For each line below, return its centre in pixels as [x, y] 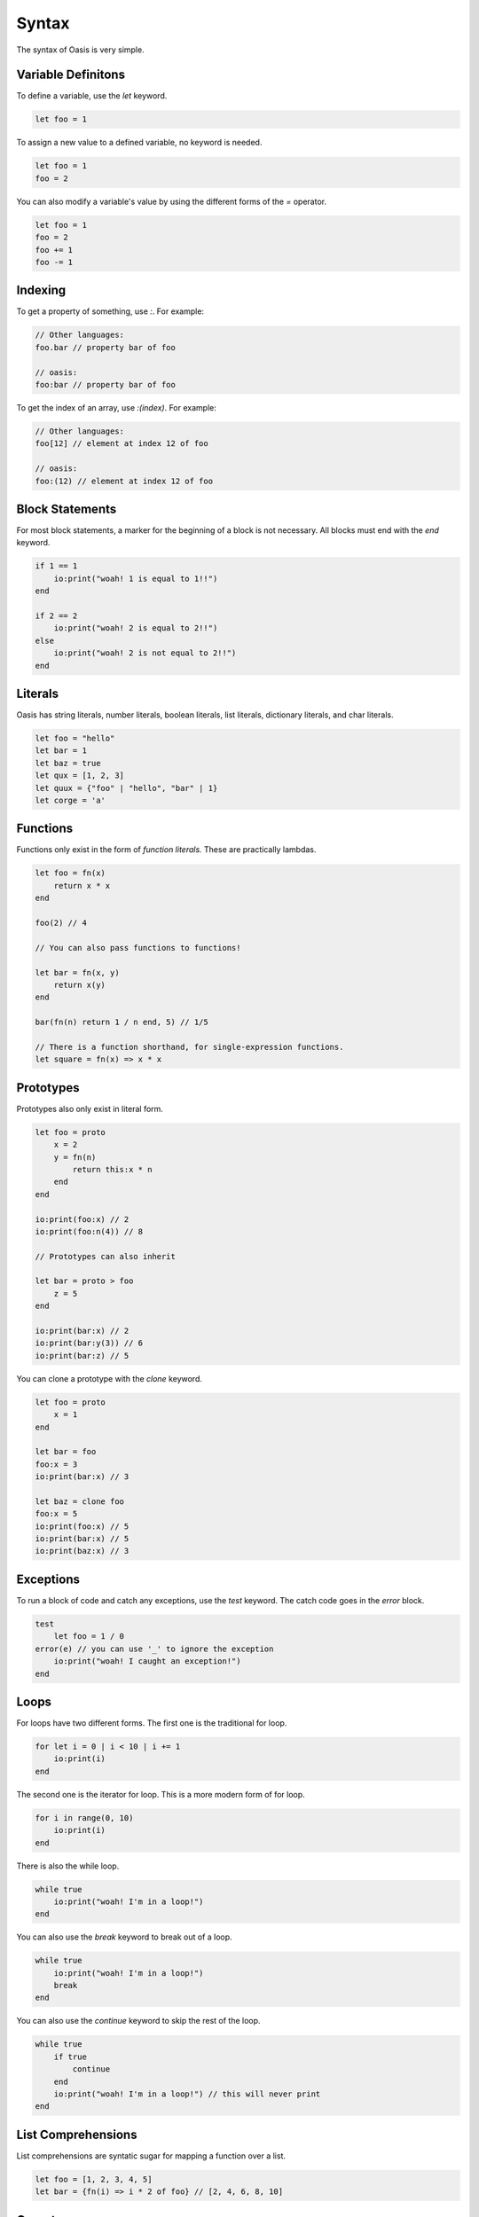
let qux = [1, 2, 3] [79, 776]
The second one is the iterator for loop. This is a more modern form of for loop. [161, 1794]
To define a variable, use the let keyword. [92, 96]
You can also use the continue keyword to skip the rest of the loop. [138, 2021]
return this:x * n [112, 1169]
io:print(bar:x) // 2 [82, 1331]
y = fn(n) [75, 1157]
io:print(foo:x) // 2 [82, 1219]
